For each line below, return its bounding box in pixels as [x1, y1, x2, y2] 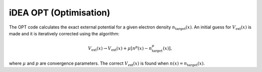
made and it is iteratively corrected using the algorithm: [9, 30, 120, 36]
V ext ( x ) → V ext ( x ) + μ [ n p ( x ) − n [88, 45, 152, 52]
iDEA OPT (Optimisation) [9, 7, 111, 18]
